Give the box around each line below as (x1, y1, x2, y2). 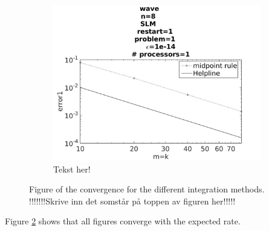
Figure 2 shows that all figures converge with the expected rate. (5, 215, 241, 227)
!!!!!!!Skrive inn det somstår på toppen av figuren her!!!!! (29, 194, 236, 207)
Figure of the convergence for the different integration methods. (29, 183, 265, 195)
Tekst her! (53, 162, 91, 175)
